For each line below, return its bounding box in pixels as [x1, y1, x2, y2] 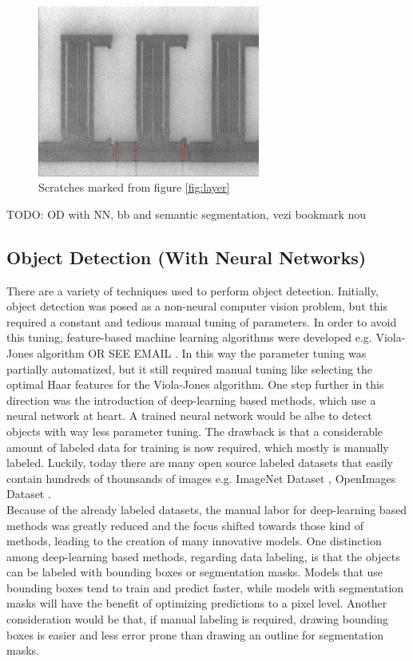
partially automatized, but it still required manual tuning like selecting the [6, 360, 373, 377]
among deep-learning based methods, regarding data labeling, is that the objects [6, 548, 400, 564]
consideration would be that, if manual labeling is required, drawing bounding [6, 611, 388, 627]
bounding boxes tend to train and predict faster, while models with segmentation [6, 579, 404, 596]
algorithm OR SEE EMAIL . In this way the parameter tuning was [37, 344, 367, 361]
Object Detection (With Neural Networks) [6, 244, 367, 269]
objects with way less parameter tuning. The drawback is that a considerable [6, 422, 383, 439]
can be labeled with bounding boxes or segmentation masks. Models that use [6, 564, 383, 580]
